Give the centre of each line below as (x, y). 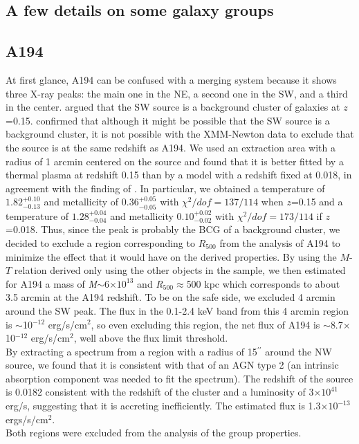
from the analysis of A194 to (280, 242)
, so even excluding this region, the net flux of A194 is (205, 324)
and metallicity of (81, 202)
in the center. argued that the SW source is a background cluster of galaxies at (173, 107)
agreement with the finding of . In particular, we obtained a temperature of (165, 188)
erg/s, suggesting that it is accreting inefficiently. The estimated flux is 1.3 (163, 406)
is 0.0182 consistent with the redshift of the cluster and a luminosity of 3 (160, 392)
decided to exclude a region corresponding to (100, 242)
